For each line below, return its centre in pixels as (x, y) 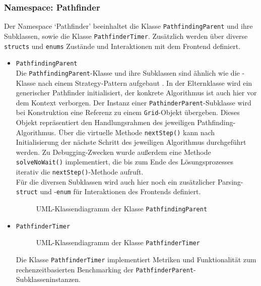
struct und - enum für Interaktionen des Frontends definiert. (108, 191)
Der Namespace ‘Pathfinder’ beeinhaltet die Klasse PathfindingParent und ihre (128, 26)
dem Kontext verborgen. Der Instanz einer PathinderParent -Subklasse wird (134, 102)
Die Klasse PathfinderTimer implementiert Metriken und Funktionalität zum (136, 259)
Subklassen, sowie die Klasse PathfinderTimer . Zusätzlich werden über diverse (126, 36)
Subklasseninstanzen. (48, 279)
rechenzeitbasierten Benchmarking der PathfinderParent (105, 269)
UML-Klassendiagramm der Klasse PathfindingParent (122, 208)
